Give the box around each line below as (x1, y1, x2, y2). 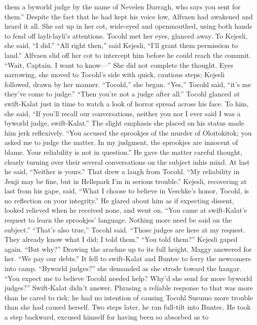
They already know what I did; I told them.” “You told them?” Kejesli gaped (4, 234, 238, 244)
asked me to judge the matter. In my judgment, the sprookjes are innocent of (4, 137, 238, 147)
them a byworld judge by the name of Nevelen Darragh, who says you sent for (4, 1, 241, 11)
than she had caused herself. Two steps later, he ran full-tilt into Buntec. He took (4, 302, 251, 312)
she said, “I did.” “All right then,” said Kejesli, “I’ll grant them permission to (4, 40, 238, 50)
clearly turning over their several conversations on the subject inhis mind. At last (4, 156, 250, 167)
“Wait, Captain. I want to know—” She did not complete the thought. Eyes (4, 59, 233, 70)
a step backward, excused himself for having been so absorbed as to (4, 312, 209, 322)
